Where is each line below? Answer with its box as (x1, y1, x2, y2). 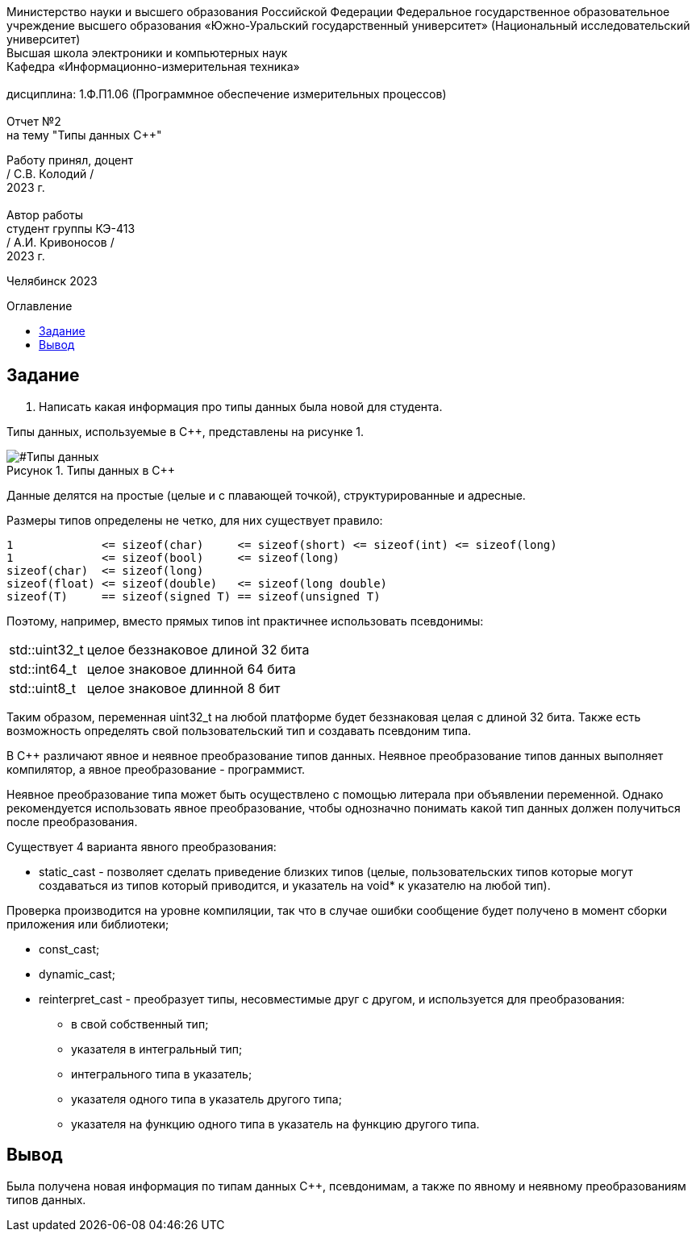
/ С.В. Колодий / (6, 167, 94, 181)
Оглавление (6, 299, 73, 313)
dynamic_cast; (39, 966, 115, 981)
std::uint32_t (9, 641, 84, 658)
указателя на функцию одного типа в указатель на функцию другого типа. (71, 1116, 480, 1131)
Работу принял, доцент (6, 153, 134, 167)
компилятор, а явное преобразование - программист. (6, 762, 306, 776)
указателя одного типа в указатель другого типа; (71, 1091, 342, 1106)
